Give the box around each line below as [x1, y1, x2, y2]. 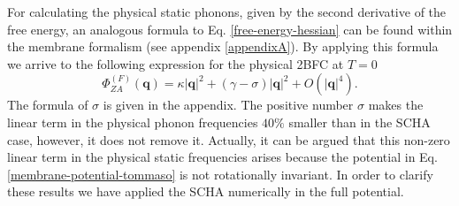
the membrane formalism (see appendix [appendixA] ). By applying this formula [7, 37, 439, 56]
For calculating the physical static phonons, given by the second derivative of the [7, 3, 447, 20]
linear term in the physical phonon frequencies [7, 112, 258, 131]
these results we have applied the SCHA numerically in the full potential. [7, 182, 404, 201]
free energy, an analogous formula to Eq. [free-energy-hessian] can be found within [7, 19, 453, 38]
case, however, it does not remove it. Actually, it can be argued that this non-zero [7, 130, 450, 149]
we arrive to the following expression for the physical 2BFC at [7, 54, 344, 72]
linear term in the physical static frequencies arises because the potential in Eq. [7, 148, 438, 166]
